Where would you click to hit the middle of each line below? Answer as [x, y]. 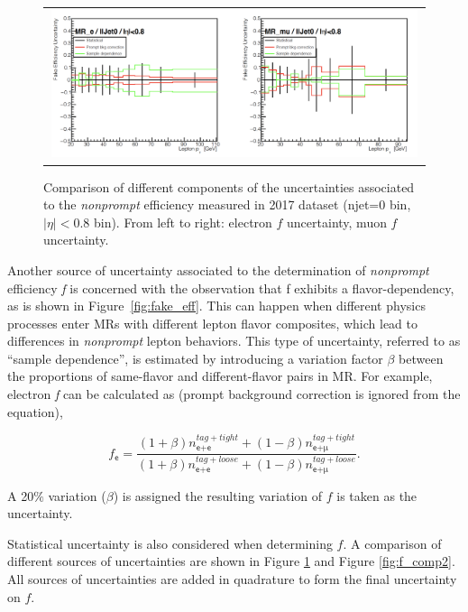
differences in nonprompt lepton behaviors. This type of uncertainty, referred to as [234, 341]
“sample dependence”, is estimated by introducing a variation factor [195, 358]
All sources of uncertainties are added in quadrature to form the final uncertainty [232, 578]
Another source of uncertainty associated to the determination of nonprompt [218, 269]
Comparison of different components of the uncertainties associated [229, 186]
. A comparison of [392, 543]
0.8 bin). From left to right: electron [173, 222]
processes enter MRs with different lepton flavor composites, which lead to [213, 323]
